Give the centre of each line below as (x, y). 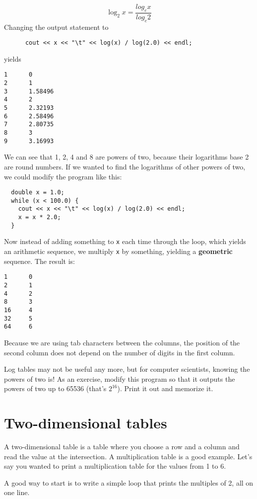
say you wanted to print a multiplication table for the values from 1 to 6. (115, 466)
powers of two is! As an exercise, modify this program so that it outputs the (120, 378)
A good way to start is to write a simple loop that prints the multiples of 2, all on (129, 482)
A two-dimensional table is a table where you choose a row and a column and (122, 447)
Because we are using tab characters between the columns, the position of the (122, 342)
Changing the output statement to (56, 27)
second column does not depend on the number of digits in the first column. (120, 352)
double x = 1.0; (38, 193)
